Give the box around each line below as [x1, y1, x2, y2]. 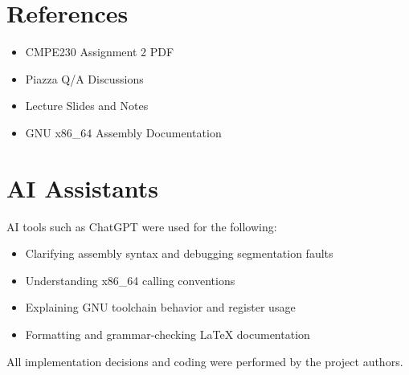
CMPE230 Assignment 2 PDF [25, 43, 174, 60]
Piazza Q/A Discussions [25, 70, 144, 87]
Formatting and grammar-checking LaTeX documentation [25, 326, 310, 342]
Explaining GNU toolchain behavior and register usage [25, 299, 296, 316]
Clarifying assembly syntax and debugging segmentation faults [25, 245, 333, 262]
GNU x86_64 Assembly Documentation [25, 124, 222, 141]
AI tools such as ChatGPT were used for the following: [6, 218, 277, 234]
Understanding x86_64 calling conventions [25, 271, 235, 288]
